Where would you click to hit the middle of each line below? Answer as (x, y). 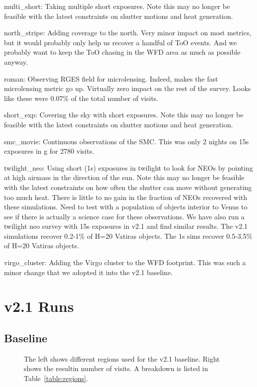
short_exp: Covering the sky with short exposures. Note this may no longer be (124, 115)
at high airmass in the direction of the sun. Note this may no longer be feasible (124, 177)
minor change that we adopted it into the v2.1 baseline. (89, 272)
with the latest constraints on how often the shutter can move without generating (128, 187)
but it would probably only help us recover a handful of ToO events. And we (121, 42)
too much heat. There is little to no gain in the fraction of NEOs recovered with (126, 197)
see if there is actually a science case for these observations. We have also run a (124, 216)
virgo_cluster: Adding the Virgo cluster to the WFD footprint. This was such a (125, 262)
